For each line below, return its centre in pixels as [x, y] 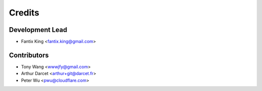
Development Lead [38, 30]
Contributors [29, 55]
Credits [24, 13]
